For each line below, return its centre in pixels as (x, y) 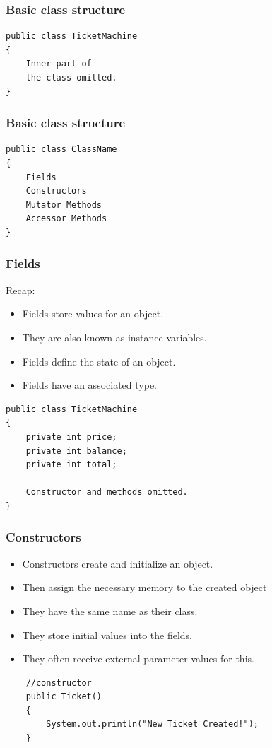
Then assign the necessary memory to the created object (144, 587)
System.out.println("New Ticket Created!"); (152, 724)
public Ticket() (64, 697)
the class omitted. (71, 78)
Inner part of (59, 64)
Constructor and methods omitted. (107, 492)
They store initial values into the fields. (107, 635)
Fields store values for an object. (93, 314)
